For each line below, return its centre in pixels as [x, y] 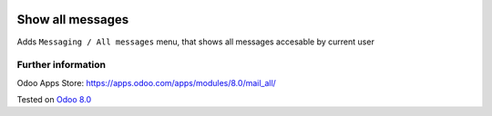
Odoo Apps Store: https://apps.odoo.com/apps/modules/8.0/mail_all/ [147, 82]
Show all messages [73, 19]
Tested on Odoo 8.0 [54, 100]
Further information [61, 65]
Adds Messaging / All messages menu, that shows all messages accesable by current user [196, 42]
